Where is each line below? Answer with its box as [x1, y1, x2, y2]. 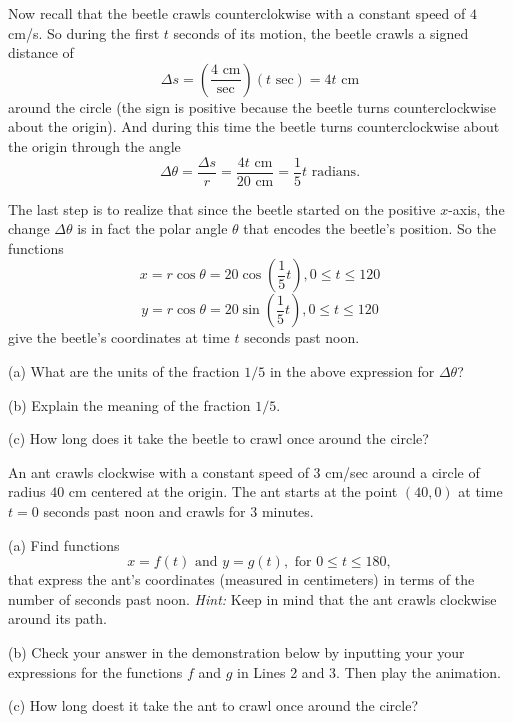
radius [8, 481, 46, 502]
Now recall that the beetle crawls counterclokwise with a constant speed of [8, 3, 466, 23]
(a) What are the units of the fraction [8, 361, 240, 381]
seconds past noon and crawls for [43, 500, 246, 521]
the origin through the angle [8, 135, 181, 156]
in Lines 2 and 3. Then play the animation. [237, 661, 501, 682]
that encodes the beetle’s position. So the [243, 218, 496, 239]
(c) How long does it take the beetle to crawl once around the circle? [8, 428, 429, 449]
